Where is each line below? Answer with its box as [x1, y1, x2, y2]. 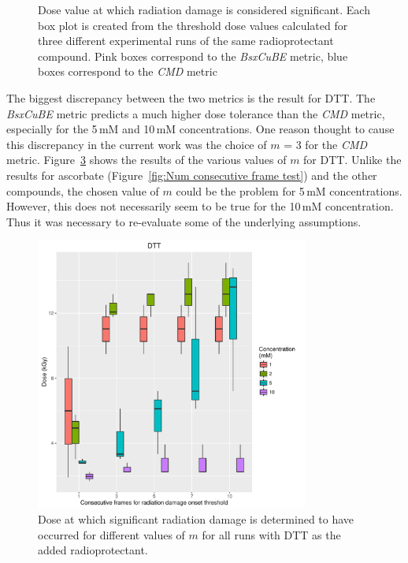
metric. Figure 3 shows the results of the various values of [6, 151, 287, 168]
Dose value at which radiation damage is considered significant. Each [38, 2, 370, 17]
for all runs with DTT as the [202, 526, 341, 542]
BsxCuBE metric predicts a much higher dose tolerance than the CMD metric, [6, 105, 385, 121]
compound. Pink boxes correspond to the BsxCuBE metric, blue [38, 47, 348, 64]
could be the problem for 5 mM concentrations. [176, 182, 402, 199]
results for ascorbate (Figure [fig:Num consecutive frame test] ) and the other [6, 166, 377, 183]
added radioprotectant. [38, 542, 148, 558]
